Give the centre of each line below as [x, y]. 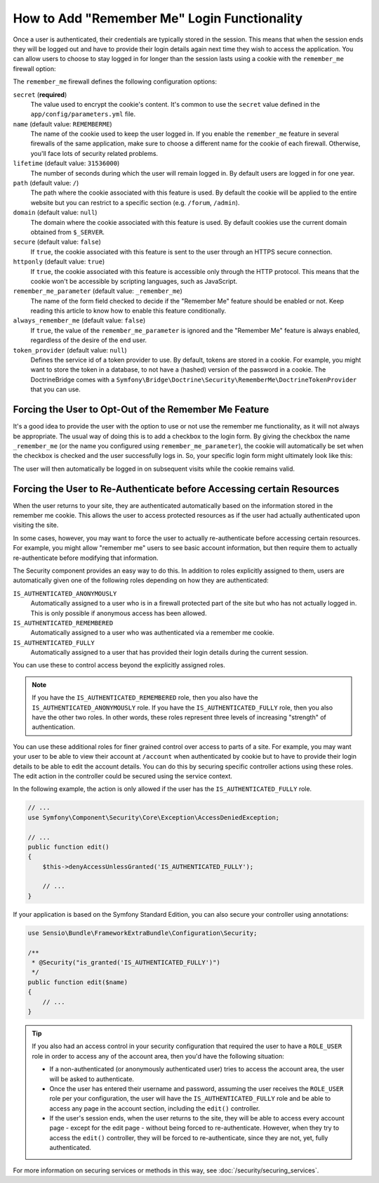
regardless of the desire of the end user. [89, 340]
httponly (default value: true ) [59, 262]
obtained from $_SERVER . [68, 232]
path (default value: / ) [46, 183]
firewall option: [34, 68]
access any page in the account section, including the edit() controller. [155, 1108]
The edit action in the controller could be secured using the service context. [123, 776]
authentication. [54, 727]
